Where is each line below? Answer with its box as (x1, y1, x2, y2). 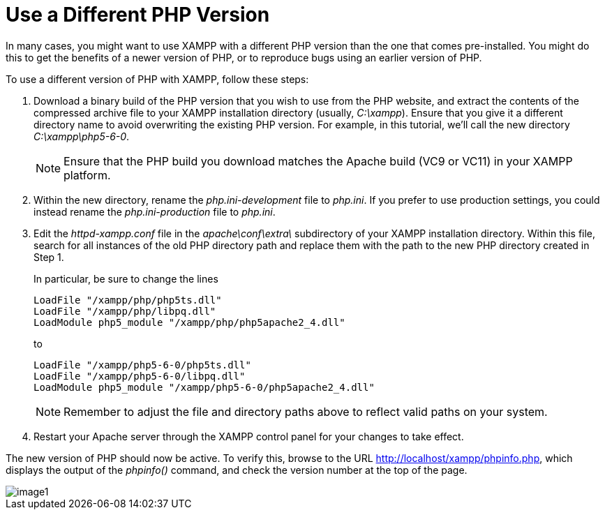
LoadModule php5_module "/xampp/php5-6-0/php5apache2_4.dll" (33, 381, 375, 393)
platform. (64, 167, 111, 182)
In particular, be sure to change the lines (33, 272, 218, 285)
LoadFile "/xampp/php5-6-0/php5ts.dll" (33, 359, 251, 371)
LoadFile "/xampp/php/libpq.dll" (33, 305, 216, 317)
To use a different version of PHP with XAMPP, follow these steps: (6, 73, 309, 85)
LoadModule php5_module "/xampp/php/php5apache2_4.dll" (33, 316, 345, 328)
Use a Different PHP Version (6, 3, 270, 27)
